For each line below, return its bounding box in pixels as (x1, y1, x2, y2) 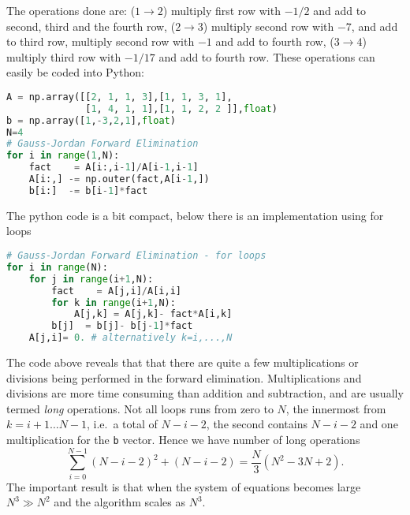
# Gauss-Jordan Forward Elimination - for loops (6, 250, 266, 262)
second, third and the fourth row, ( (6, 17, 176, 34)
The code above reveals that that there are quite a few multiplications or (6, 354, 359, 371)
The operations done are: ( (6, 2, 136, 18)
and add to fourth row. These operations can (158, 48, 375, 65)
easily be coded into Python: (6, 64, 144, 80)
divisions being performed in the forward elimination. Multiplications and (6, 369, 362, 386)
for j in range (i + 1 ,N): (28, 273, 154, 285)
